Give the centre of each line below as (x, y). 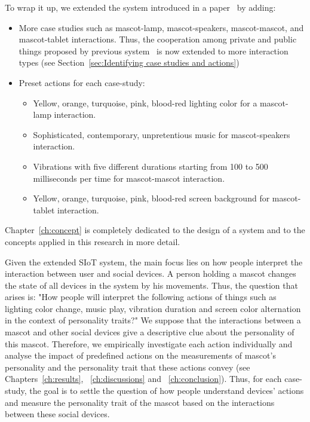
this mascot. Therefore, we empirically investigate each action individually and (149, 343)
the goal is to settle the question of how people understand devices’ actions (167, 391)
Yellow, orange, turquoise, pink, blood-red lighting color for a (145, 103)
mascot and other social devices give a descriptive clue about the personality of (150, 332)
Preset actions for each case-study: (82, 82)
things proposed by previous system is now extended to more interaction (154, 51)
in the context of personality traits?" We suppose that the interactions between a (153, 320)
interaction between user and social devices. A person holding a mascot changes (151, 273)
